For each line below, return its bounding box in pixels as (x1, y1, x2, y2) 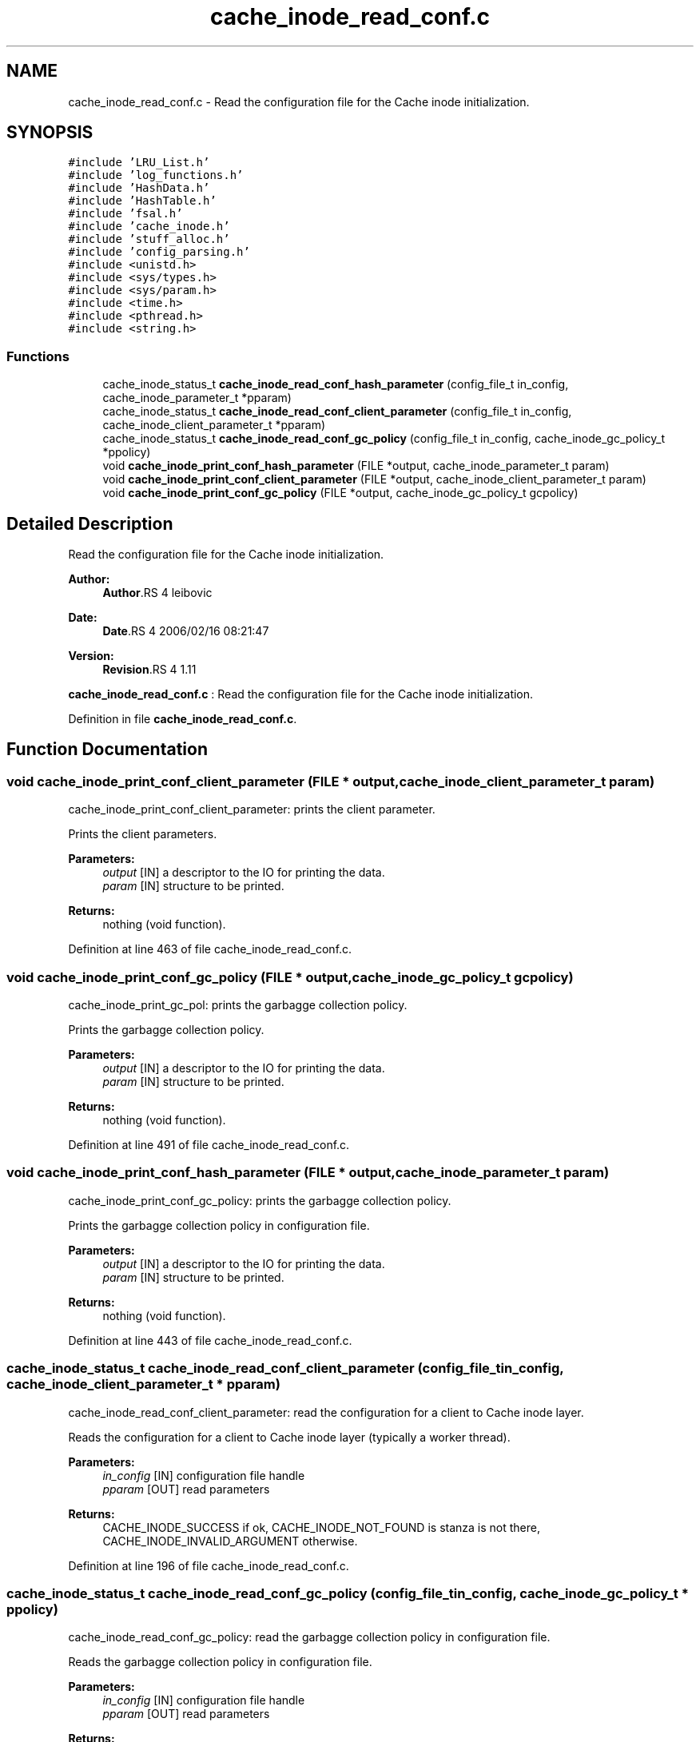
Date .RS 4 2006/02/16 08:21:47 (102, 624, 269, 638)
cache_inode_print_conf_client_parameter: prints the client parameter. (68, 802, 436, 817)
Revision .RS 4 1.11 (102, 662, 197, 677)
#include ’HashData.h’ (68, 181, 210, 195)
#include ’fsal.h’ (68, 207, 183, 221)
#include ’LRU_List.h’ (68, 156, 210, 169)
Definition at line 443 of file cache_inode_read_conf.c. (68, 1333, 352, 1347)
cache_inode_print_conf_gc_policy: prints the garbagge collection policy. (68, 1193, 451, 1207)
